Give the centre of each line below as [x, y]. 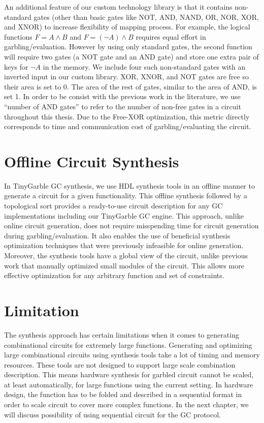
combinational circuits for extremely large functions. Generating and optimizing [128, 344]
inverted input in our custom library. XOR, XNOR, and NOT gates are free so [126, 77]
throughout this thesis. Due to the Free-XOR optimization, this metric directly [127, 116]
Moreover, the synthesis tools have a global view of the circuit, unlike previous [126, 255]
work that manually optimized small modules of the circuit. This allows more [124, 265]
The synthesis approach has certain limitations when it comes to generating [122, 334]
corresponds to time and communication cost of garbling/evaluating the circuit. [128, 126]
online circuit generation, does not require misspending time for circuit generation [131, 225]
